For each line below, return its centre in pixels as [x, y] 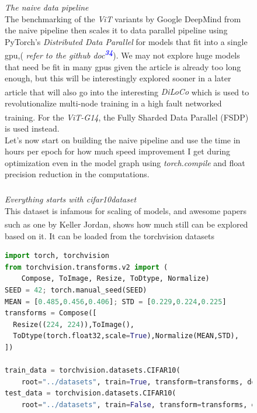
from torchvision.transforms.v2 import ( [86, 267]
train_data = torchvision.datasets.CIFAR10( [93, 371]
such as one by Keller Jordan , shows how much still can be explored [126, 224]
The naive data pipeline [47, 7]
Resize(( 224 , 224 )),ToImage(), [74, 324]
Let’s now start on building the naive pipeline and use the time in [123, 140]
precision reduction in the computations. [77, 174]
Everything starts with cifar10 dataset [71, 199]
